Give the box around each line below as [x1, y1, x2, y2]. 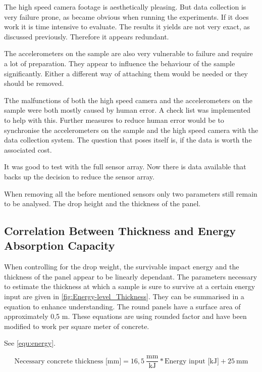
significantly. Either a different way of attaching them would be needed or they [4, 68, 248, 78]
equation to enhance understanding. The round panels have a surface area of [4, 301, 241, 311]
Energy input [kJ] [165, 357, 219, 365]
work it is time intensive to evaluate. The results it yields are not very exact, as [4, 21, 250, 32]
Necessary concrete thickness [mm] [14, 357, 122, 365]
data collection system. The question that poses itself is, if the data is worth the [4, 134, 252, 145]
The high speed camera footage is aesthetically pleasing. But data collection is [4, 2, 246, 12]
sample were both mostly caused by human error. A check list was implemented [4, 105, 251, 115]
